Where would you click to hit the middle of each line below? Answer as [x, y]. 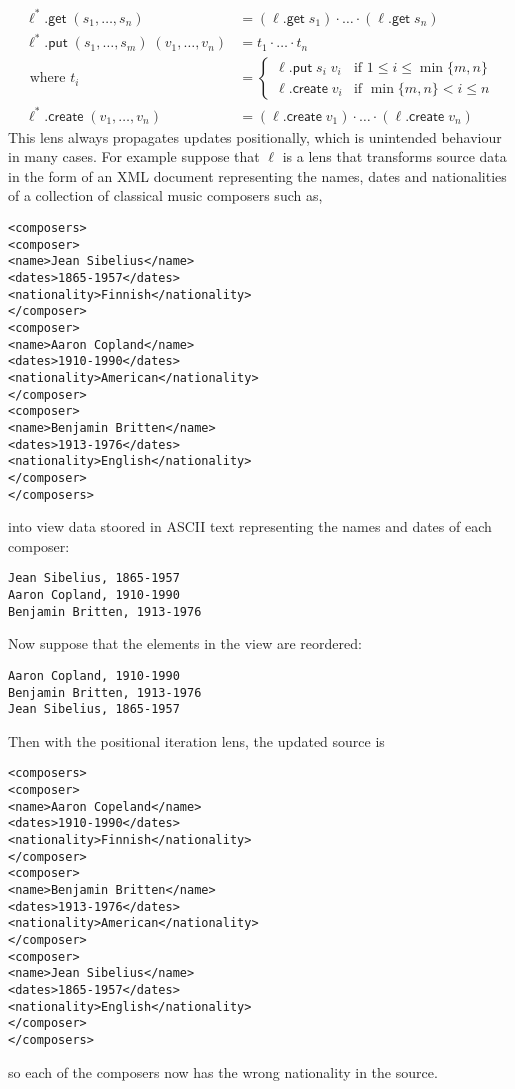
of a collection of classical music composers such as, [165, 195]
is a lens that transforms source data [394, 156]
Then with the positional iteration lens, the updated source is [196, 740]
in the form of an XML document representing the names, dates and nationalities [257, 175]
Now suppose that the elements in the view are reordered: [185, 643]
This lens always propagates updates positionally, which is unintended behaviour [255, 136]
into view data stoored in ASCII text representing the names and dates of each [250, 526]
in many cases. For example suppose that [134, 156]
